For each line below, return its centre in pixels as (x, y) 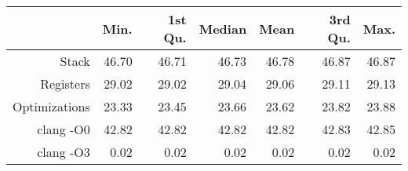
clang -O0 (64, 129)
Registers (65, 84)
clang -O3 (64, 152)
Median (223, 28)
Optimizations (51, 106)
